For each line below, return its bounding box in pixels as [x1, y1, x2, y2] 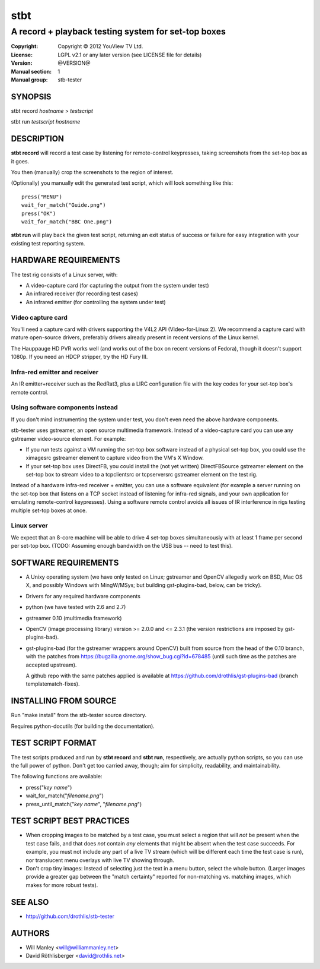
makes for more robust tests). [25, 881, 98, 888]
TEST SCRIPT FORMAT [11, 738, 97, 748]
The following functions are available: [11, 773, 103, 780]
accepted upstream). [25, 661, 77, 668]
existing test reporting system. [11, 239, 85, 247]
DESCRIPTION [11, 134, 65, 144]
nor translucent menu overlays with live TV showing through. [25, 856, 175, 864]
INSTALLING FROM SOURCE [11, 696, 117, 706]
